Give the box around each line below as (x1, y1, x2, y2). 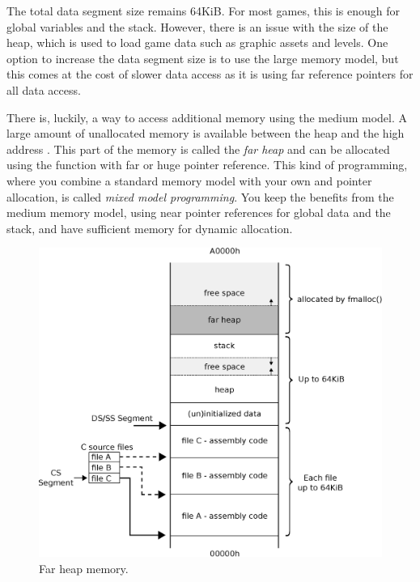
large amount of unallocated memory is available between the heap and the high (6, 125, 405, 142)
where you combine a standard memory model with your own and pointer (6, 172, 372, 189)
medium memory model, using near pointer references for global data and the (6, 204, 391, 221)
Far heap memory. (39, 560, 129, 577)
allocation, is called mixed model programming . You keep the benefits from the (6, 188, 394, 205)
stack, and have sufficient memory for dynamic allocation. (6, 219, 293, 236)
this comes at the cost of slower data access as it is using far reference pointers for (6, 66, 414, 83)
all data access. (6, 81, 81, 98)
